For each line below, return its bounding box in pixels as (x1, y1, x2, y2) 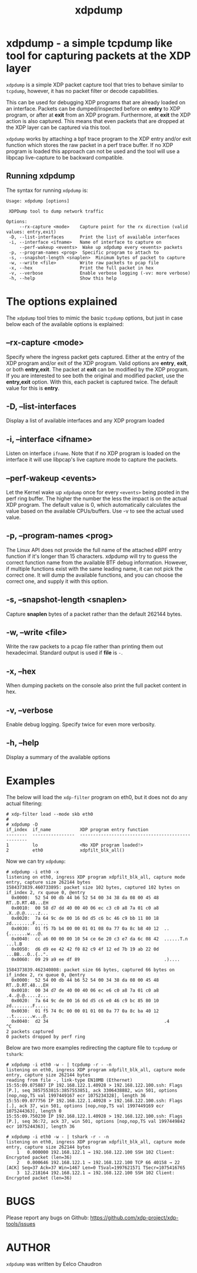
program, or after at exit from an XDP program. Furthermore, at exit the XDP (6, 111, 191, 118)
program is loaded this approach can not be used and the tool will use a (6, 148, 180, 155)
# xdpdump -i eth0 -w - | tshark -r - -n (6, 1134, 109, 1139)
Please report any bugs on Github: (6, 1214, 89, 1221)
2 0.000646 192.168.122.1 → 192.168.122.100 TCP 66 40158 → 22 (16, 1159, 181, 1165)
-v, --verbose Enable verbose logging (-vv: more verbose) (8, 270, 191, 276)
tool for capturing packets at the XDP (6, 49, 191, 62)
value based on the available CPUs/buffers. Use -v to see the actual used (6, 507, 184, 514)
